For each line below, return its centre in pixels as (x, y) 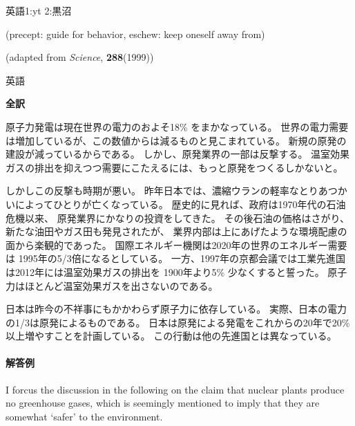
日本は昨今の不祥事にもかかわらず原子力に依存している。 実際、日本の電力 (176, 309)
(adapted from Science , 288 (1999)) (80, 57)
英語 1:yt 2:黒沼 (39, 10)
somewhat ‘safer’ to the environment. (84, 416)
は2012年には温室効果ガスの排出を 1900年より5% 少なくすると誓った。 (165, 271)
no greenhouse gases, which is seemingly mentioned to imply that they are (163, 403)
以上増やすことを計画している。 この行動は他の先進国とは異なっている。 (171, 336)
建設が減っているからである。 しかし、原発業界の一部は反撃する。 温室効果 (178, 154)
